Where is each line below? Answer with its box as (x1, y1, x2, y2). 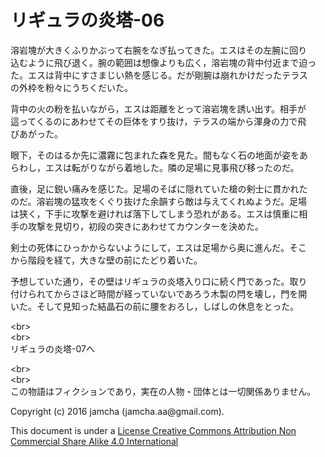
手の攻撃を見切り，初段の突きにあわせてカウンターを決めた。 (10, 220, 265, 232)
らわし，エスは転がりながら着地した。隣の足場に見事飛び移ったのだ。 (10, 161, 300, 173)
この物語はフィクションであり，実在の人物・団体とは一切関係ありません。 (10, 385, 317, 397)
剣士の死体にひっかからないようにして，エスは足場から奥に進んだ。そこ (10, 241, 307, 253)
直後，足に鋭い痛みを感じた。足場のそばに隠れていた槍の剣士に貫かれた (10, 182, 308, 195)
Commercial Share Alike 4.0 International (10, 435, 179, 447)
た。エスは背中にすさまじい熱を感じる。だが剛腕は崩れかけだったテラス (10, 69, 308, 81)
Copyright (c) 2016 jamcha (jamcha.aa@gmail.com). (10, 405, 225, 417)
